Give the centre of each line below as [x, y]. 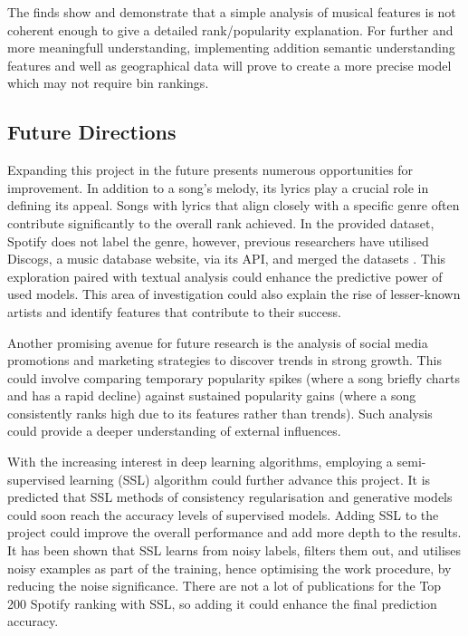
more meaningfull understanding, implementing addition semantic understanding [231, 48]
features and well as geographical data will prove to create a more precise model [229, 65]
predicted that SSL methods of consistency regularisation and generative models [230, 497]
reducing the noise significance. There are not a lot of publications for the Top [224, 586]
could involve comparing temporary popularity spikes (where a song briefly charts [234, 377]
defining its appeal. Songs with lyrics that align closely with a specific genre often [234, 205]
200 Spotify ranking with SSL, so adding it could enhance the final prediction [222, 603]
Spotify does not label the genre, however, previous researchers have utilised [218, 241]
